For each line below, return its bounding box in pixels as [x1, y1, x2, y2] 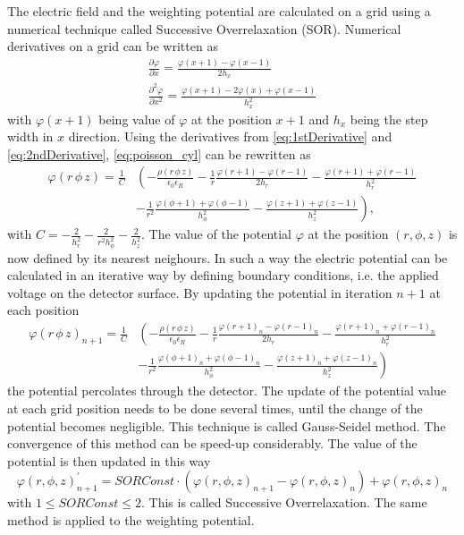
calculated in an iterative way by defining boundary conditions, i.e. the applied [7, 266, 439, 284]
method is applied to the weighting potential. [7, 510, 255, 529]
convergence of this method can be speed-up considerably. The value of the [7, 434, 418, 453]
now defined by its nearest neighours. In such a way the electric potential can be [7, 248, 448, 267]
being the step [350, 109, 428, 128]
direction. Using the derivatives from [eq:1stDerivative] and [68, 127, 392, 146]
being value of [98, 109, 175, 128]
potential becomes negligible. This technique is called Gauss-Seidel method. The [7, 416, 446, 435]
